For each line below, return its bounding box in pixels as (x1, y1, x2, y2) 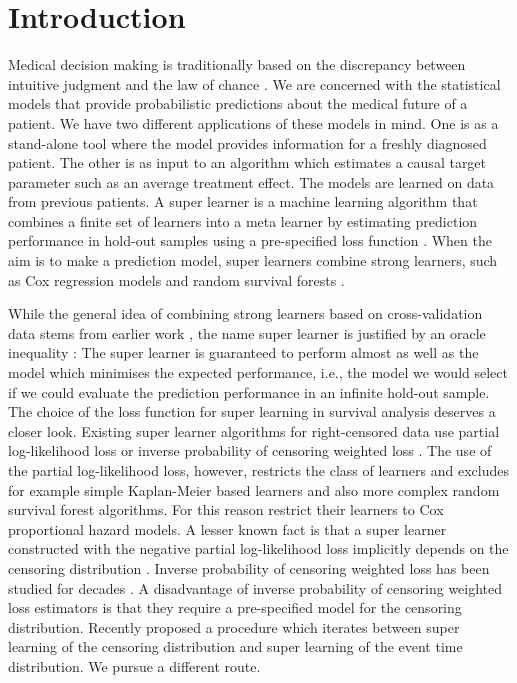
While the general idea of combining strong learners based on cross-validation (8, 303, 483, 324)
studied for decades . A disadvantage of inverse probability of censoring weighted (8, 577, 503, 598)
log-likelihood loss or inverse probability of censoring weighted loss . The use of (8, 440, 492, 461)
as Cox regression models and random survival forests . (8, 269, 345, 290)
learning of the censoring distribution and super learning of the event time (8, 636, 463, 657)
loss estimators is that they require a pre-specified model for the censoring (8, 597, 462, 618)
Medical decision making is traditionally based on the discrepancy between (8, 54, 466, 75)
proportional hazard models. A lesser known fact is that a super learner (8, 518, 447, 539)
